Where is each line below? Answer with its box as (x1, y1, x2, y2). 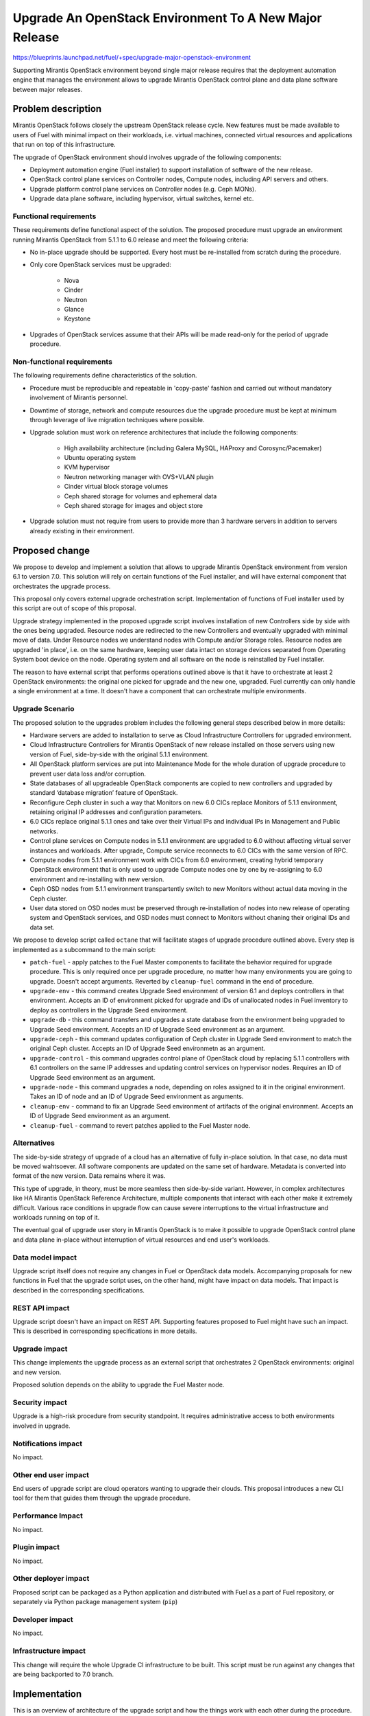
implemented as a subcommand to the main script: (12, 945, 156, 953)
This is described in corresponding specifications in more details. (12, 1327, 197, 1335)
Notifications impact (12, 1439, 82, 1448)
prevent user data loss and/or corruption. (29, 769, 147, 778)
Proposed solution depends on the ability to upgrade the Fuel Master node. (12, 1380, 225, 1389)
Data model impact (12, 1253, 77, 1262)
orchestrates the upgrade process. (12, 582, 111, 590)
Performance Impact (12, 1511, 84, 1520)
